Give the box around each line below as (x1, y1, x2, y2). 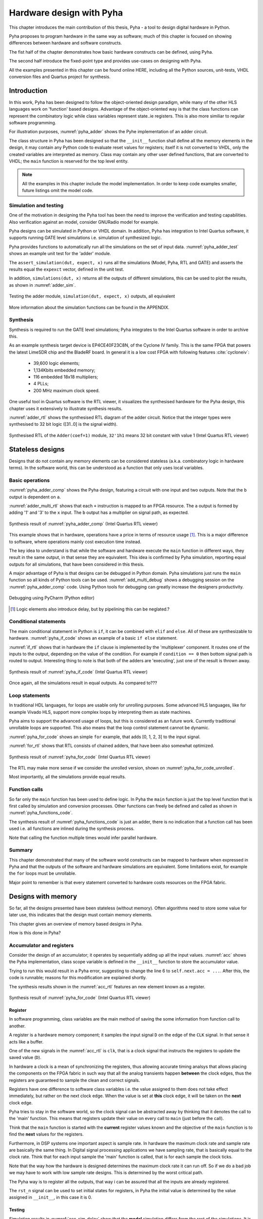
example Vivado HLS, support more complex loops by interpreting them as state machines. (9, 709, 192, 715)
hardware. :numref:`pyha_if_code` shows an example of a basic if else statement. (9, 635, 178, 641)
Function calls (9, 786, 43, 793)
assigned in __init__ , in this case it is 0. (9, 1195, 93, 1200)
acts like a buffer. (9, 1039, 44, 1044)
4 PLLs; (33, 381, 49, 387)
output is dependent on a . (9, 494, 61, 500)
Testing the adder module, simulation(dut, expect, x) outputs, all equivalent (9, 293, 175, 299)
